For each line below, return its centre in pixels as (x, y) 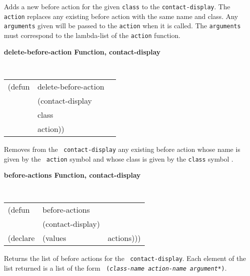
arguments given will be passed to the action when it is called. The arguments (122, 26)
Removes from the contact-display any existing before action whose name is (122, 149)
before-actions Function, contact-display (72, 175)
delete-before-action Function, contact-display (82, 51)
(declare (21, 238)
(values (54, 238)
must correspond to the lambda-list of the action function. (92, 35)
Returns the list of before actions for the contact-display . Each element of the (125, 258)
